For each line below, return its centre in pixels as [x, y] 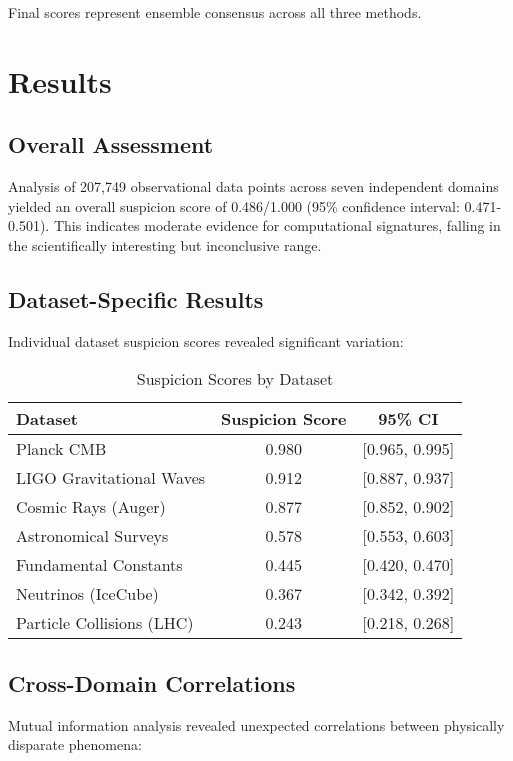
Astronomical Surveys [92, 536]
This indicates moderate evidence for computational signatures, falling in [277, 225]
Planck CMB [61, 449]
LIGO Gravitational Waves [111, 478]
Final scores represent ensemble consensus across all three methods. [215, 12]
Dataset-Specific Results [136, 298]
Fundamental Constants [99, 565]
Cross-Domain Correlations [152, 682]
